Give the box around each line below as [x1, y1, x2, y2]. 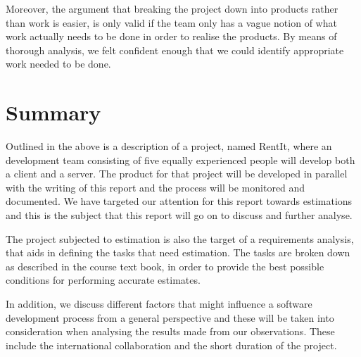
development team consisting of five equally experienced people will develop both [6, 152, 355, 167]
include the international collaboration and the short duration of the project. [6, 337, 337, 352]
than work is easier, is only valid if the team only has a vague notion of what [6, 15, 337, 30]
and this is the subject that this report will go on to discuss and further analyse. [6, 208, 353, 223]
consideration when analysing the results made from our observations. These [6, 324, 335, 339]
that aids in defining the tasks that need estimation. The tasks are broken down [6, 245, 350, 260]
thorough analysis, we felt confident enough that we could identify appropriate [6, 42, 344, 57]
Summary [6, 98, 101, 127]
